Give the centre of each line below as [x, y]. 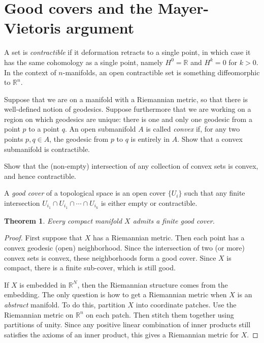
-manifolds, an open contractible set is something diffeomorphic [161, 72]
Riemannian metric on [39, 314]
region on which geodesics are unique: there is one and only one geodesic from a [128, 119]
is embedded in [43, 284]
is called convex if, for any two [193, 129]
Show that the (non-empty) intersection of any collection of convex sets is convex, [131, 166]
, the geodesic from [79, 139]
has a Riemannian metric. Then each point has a [169, 238]
